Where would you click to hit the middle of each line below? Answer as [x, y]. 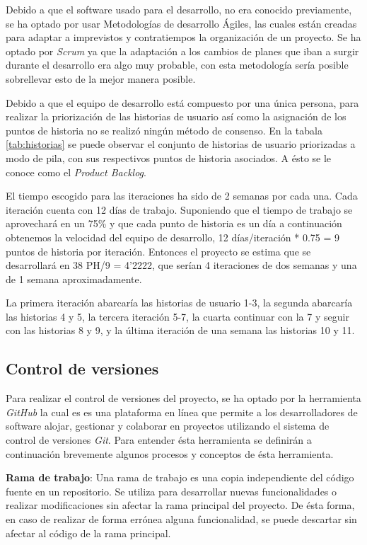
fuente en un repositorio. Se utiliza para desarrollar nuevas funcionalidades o [171, 491]
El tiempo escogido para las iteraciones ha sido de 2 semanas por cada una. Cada [182, 196]
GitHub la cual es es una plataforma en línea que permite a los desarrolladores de [182, 412]
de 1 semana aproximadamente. [74, 279]
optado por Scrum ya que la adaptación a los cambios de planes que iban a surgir [182, 51]
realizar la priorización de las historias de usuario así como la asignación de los [176, 116]
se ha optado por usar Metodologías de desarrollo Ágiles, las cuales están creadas [181, 23]
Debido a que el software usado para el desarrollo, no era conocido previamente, [179, 9]
